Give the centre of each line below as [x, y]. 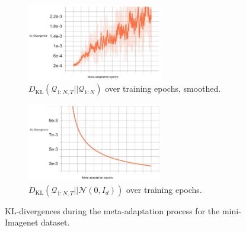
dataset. [55, 222]
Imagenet [22, 222]
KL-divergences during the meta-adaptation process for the [112, 210]
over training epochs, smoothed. [163, 88]
